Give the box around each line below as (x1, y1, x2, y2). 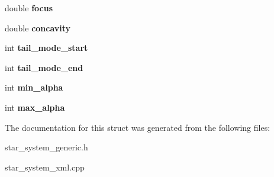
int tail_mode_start (5, 41, 88, 54)
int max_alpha (5, 101, 65, 113)
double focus (5, 2, 53, 14)
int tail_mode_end (5, 61, 83, 73)
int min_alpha (5, 81, 63, 94)
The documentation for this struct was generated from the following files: (5, 121, 270, 133)
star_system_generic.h (5, 141, 88, 153)
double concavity (5, 21, 71, 34)
